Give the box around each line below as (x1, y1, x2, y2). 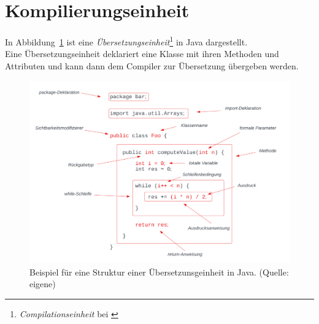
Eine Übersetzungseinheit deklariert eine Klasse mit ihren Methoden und (5, 47, 279, 60)
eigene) (29, 277, 56, 290)
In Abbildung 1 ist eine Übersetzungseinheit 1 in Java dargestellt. (5, 34, 248, 48)
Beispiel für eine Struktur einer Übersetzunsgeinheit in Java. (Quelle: (29, 265, 289, 278)
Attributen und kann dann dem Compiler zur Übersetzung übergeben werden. (5, 59, 299, 72)
